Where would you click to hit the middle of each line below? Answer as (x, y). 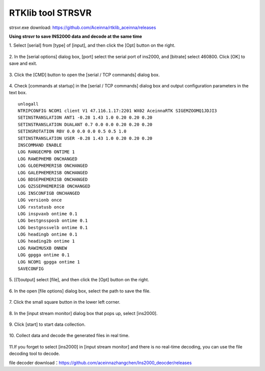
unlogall (28, 104)
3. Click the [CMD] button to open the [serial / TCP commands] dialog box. (84, 75)
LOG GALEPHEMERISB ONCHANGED (53, 172)
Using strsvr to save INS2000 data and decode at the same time (76, 36)
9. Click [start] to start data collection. (47, 324)
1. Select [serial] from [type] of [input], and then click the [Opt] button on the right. (92, 45)
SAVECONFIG (31, 269)
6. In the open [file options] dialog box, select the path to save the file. (80, 291)
